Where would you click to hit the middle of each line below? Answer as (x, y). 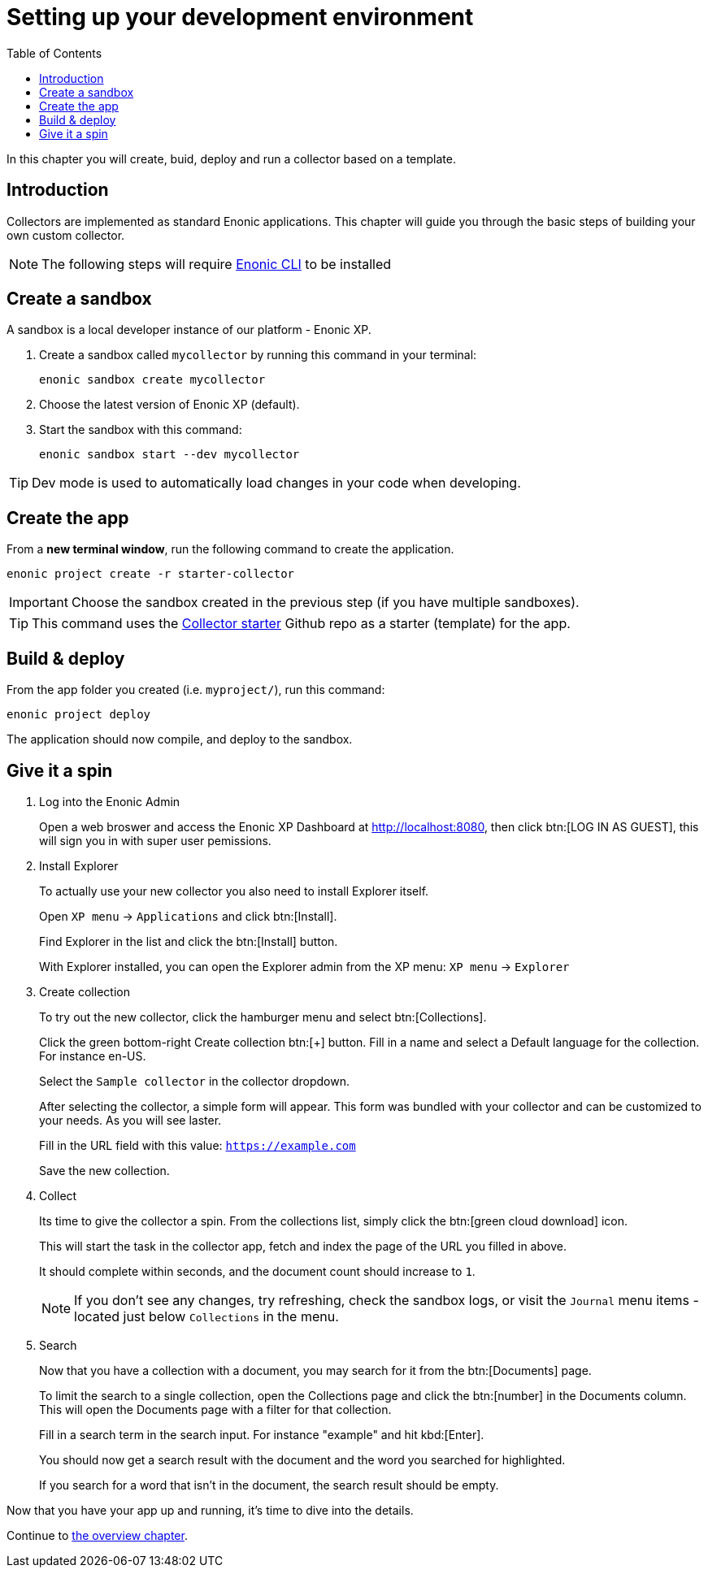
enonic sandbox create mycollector (152, 380)
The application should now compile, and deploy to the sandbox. (180, 739)
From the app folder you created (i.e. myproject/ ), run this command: (196, 690)
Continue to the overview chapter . (97, 1535)
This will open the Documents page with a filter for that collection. (215, 1409)
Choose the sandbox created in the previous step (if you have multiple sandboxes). (325, 603)
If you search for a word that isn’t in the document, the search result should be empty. (269, 1485)
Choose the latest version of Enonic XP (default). (169, 405)
